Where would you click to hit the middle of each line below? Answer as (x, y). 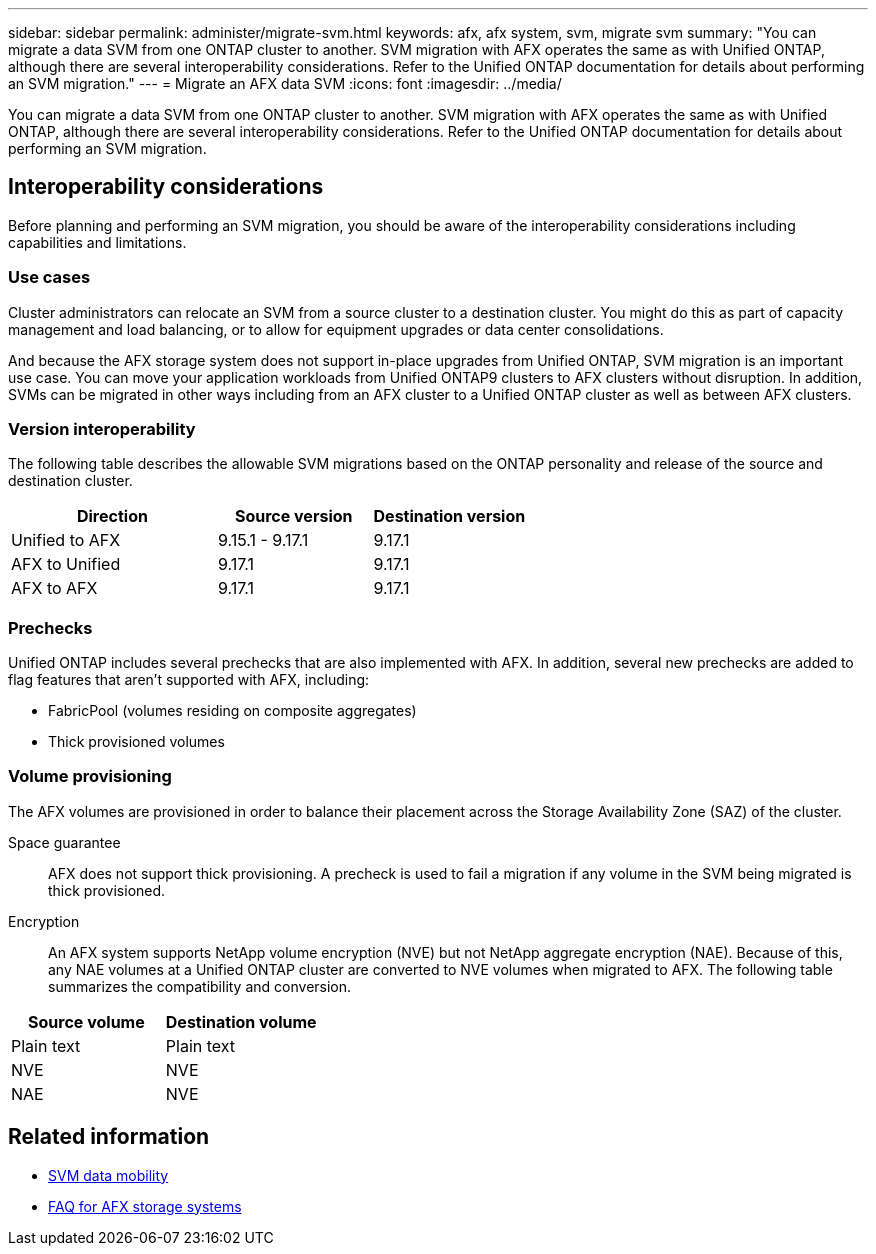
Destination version (449, 516)
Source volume (86, 1021)
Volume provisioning (90, 776)
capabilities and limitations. (97, 242)
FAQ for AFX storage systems (145, 1206)
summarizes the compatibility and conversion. (200, 986)
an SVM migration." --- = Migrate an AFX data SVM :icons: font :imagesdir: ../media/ (285, 83)
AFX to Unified (66, 564)
